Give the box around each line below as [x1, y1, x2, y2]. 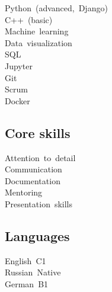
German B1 [5, 277, 49, 290]
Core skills [5, 123, 71, 142]
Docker [5, 94, 30, 107]
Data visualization [5, 36, 72, 49]
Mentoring [5, 186, 43, 198]
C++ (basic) [5, 13, 53, 25]
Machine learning [5, 25, 69, 37]
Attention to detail [5, 151, 76, 163]
